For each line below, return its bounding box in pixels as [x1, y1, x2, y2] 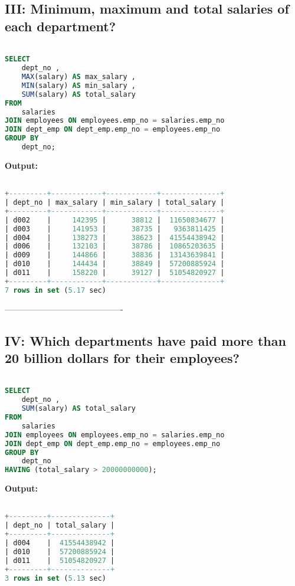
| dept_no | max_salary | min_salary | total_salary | [5, 198, 225, 207]
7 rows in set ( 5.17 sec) [5, 286, 106, 294]
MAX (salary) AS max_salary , [21, 73, 136, 81]
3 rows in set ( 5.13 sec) [5, 574, 106, 582]
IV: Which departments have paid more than [5, 331, 286, 349]
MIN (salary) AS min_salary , [21, 81, 136, 90]
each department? [5, 17, 116, 35]
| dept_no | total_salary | [5, 521, 115, 530]
